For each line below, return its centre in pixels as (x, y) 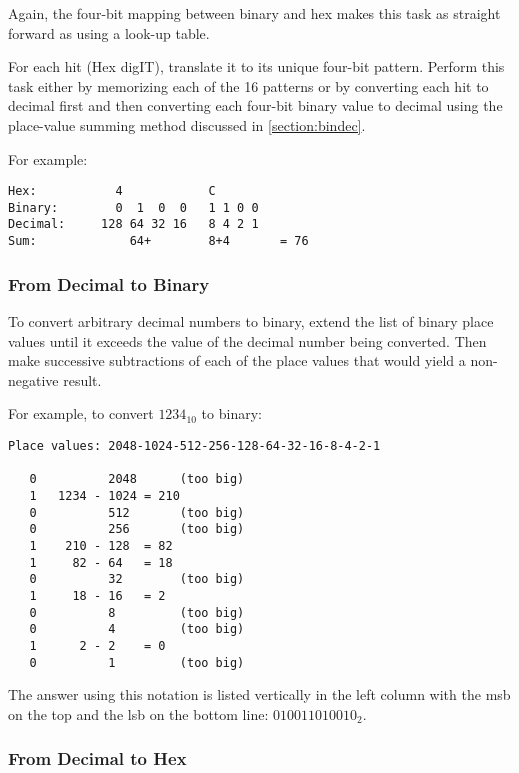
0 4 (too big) (137, 629)
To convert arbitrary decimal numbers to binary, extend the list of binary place (251, 321)
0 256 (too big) (137, 529)
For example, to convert (81, 413)
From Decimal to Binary (109, 283)
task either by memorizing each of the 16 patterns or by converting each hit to (248, 85)
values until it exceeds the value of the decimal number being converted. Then (247, 340)
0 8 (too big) (137, 612)
